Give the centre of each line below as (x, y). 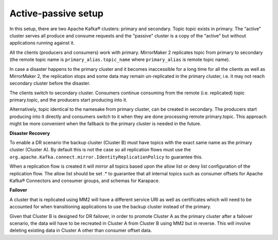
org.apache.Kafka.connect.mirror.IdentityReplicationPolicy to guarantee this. (106, 157)
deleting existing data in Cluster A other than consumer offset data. (81, 230)
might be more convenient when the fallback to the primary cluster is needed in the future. (106, 124)
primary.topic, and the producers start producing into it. (68, 100)
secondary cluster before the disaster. (50, 83)
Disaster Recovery (30, 133)
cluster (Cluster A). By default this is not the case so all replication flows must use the (100, 150)
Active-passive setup (57, 13)
